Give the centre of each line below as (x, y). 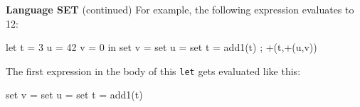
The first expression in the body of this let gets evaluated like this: (153, 71)
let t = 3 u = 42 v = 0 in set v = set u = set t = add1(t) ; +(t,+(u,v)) (162, 47)
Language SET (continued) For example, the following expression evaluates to (180, 9)
